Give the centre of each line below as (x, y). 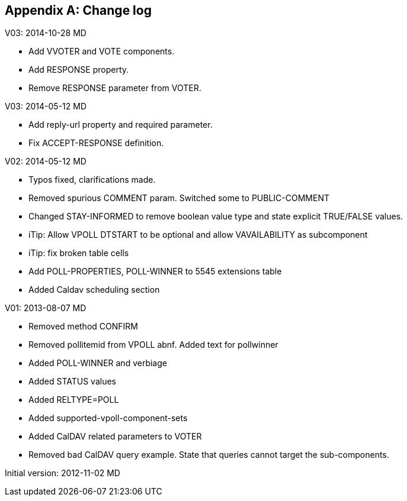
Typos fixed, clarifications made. (92, 180)
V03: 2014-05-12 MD (46, 106)
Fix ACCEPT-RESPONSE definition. (96, 143)
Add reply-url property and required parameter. (121, 125)
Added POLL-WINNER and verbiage (98, 363)
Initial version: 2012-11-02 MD (63, 473)
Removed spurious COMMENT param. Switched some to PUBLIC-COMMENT (179, 198)
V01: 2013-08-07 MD (46, 308)
